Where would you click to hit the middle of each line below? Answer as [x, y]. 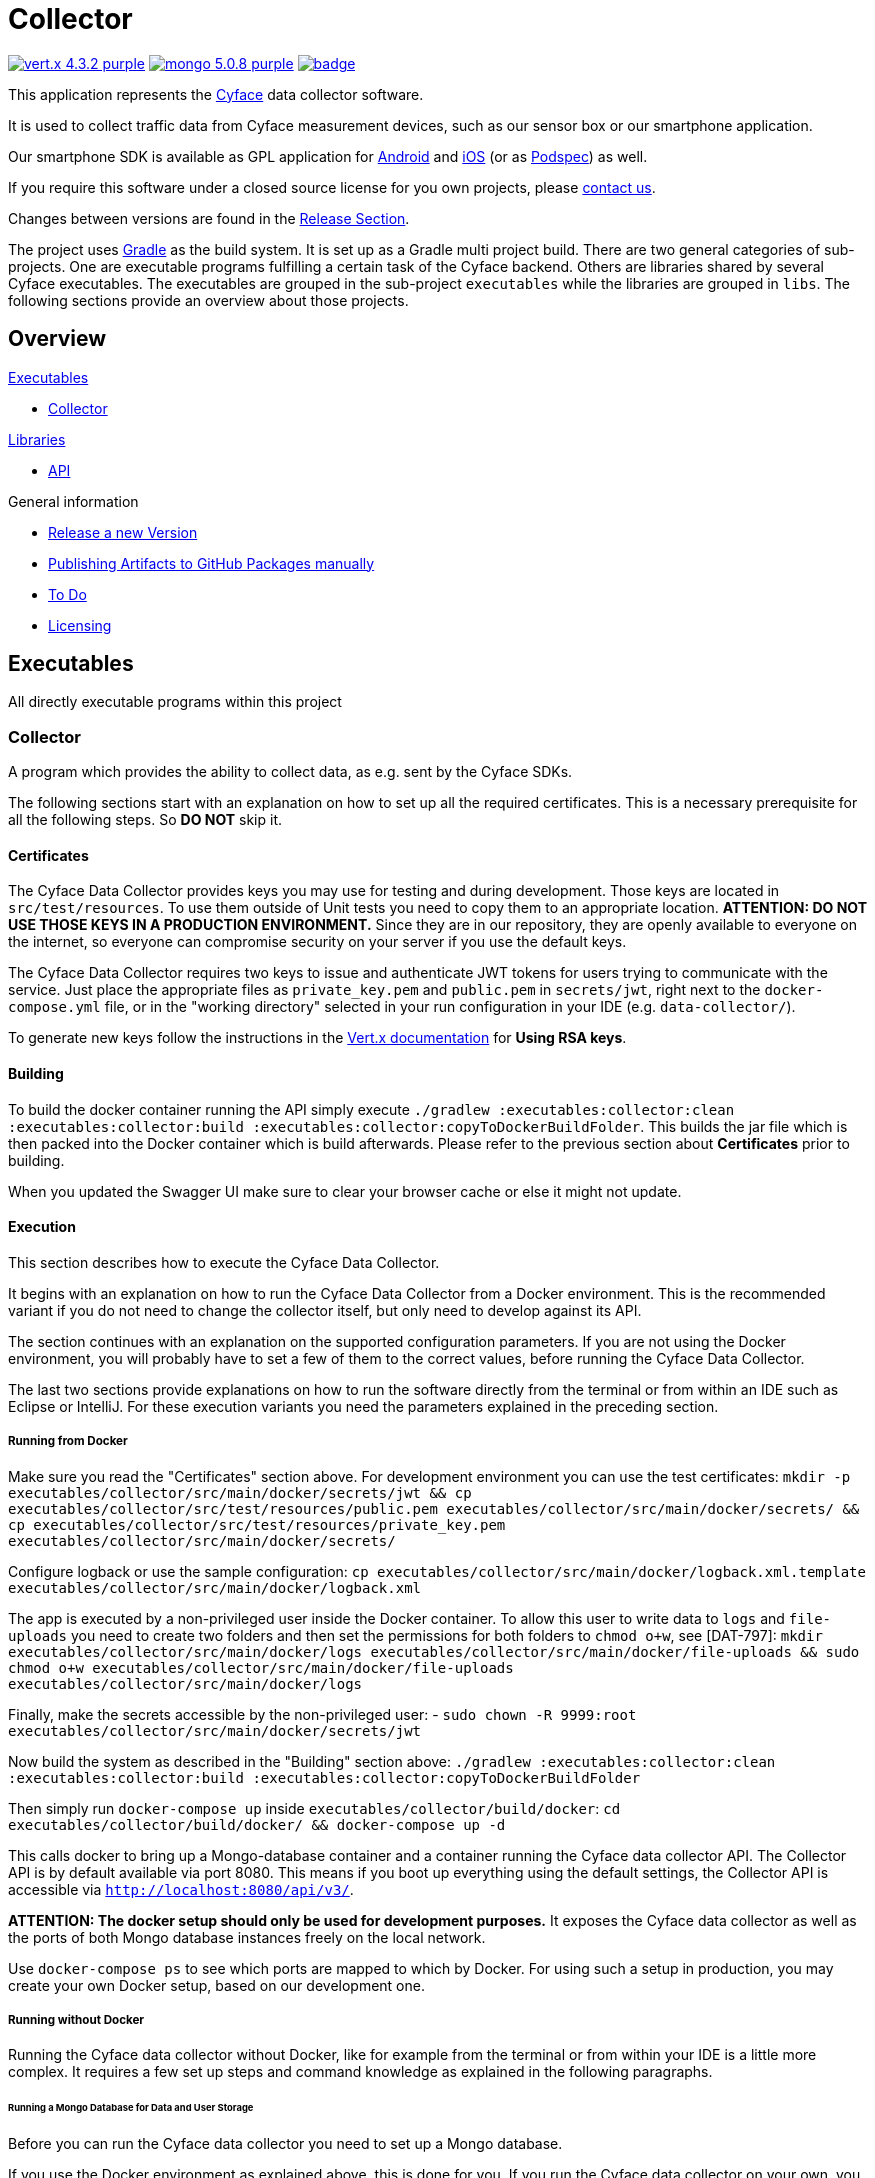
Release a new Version [123, 532]
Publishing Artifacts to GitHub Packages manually [211, 563]
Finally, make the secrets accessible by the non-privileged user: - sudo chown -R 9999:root [322, 1714]
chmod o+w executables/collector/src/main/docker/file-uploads [261, 1667]
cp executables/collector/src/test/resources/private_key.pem [257, 1524]
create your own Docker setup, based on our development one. [216, 1985]
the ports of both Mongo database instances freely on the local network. [247, 1937]
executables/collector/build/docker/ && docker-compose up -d [257, 1824]
